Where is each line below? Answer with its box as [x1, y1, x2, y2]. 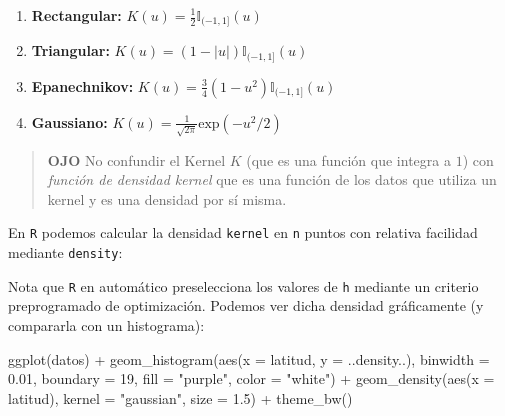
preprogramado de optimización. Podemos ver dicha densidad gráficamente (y [8, 295, 484, 316]
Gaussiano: [31, 111, 108, 132]
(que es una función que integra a [246, 149, 451, 170]
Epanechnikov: [31, 75, 134, 96]
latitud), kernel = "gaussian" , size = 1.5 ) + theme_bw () [8, 387, 353, 408]
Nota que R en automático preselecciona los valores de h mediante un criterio [8, 275, 479, 296]
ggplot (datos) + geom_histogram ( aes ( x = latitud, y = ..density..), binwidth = [8, 348, 490, 369]
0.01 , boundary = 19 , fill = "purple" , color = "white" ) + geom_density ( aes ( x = [8, 368, 495, 389]
